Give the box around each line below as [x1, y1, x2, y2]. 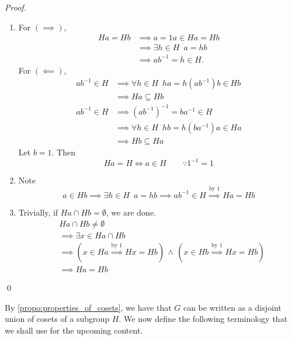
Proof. [5, 1, 26, 13]
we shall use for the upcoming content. [5, 324, 143, 336]
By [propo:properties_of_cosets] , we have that [5, 301, 172, 313]
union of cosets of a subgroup [5, 313, 110, 325]
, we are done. [106, 206, 156, 218]
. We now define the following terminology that [119, 313, 288, 325]
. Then [51, 146, 75, 158]
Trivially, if [18, 206, 58, 218]
